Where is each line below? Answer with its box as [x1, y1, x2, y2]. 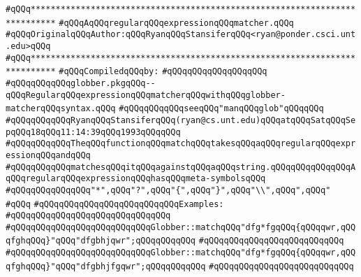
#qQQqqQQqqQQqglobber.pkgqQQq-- [6, 78, 156, 88]
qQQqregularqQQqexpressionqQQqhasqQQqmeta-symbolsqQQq [6, 173, 266, 184]
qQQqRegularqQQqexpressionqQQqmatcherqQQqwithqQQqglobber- [6, 90, 286, 100]
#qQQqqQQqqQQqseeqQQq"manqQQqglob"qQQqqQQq [119, 104, 324, 114]
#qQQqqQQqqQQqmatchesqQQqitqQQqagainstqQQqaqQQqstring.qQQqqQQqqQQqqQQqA [6, 162, 356, 172]
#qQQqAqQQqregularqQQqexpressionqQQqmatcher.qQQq [59, 17, 294, 28]
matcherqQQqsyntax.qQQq [6, 104, 116, 114]
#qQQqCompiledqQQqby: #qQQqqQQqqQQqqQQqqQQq [59, 66, 267, 77]
